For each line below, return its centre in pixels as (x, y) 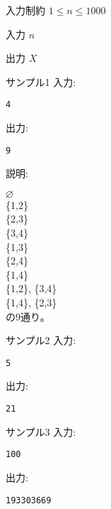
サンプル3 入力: (41, 431)
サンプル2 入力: (41, 340)
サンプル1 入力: (41, 81)
